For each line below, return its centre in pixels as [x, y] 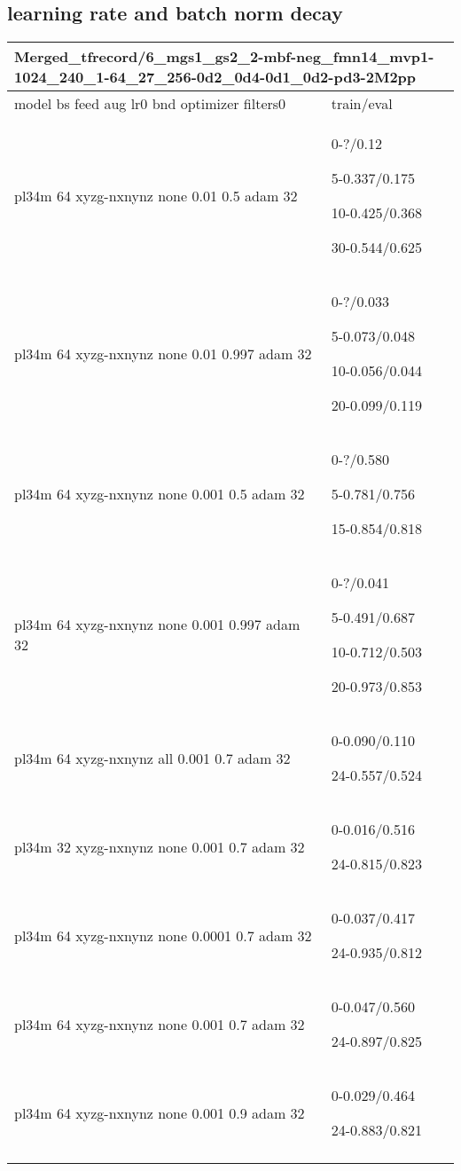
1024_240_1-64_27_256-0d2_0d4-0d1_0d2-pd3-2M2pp [215, 77]
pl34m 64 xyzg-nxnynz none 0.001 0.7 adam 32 [160, 1024]
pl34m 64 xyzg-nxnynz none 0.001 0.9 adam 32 [160, 1112]
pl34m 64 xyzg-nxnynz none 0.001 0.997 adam [157, 625]
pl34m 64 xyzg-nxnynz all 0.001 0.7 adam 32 [152, 758]
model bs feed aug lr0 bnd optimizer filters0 [150, 104]
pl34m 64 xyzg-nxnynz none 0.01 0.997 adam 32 [163, 353]
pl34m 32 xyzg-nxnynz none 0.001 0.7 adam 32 [160, 846]
